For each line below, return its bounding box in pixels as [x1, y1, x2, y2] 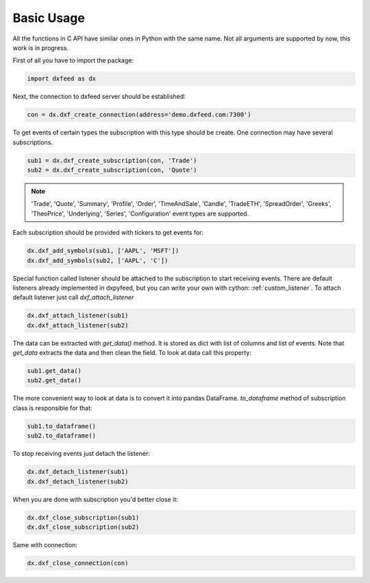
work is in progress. [12, 43, 69, 52]
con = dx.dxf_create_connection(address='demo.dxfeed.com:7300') [27, 111, 251, 119]
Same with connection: [12, 540, 78, 549]
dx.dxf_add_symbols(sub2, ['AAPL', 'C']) [27, 256, 169, 264]
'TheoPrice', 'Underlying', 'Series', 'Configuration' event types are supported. [31, 209, 249, 218]
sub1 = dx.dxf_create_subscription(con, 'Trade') [27, 157, 197, 164]
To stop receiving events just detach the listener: [12, 450, 151, 458]
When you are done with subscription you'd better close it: [12, 495, 178, 503]
